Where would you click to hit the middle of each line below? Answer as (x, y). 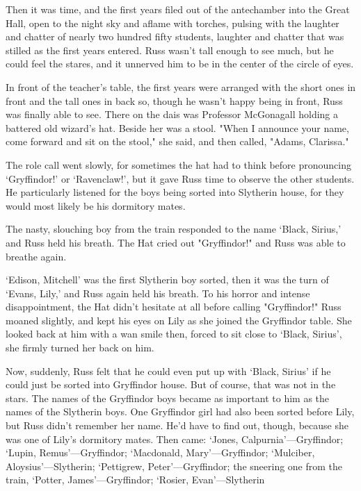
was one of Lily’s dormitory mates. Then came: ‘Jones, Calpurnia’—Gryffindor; (175, 439)
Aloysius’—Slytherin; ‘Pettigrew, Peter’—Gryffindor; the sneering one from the (174, 466)
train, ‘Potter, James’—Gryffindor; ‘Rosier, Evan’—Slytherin (135, 480)
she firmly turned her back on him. (80, 348)
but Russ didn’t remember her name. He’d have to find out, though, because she (177, 425)
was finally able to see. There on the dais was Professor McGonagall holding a (172, 114)
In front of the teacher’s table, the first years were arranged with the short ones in (181, 86)
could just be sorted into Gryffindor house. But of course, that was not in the (171, 384)
